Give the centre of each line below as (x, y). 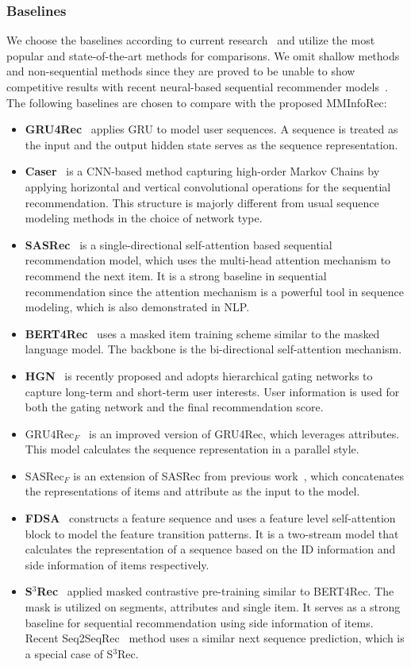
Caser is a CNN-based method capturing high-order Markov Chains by (202, 171)
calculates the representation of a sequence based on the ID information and (210, 549)
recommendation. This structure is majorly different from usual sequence (202, 202)
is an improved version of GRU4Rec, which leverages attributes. (244, 433)
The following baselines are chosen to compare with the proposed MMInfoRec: (197, 102)
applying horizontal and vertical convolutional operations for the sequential (208, 186)
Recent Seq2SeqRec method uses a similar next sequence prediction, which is (215, 638)
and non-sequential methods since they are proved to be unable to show (181, 71)
